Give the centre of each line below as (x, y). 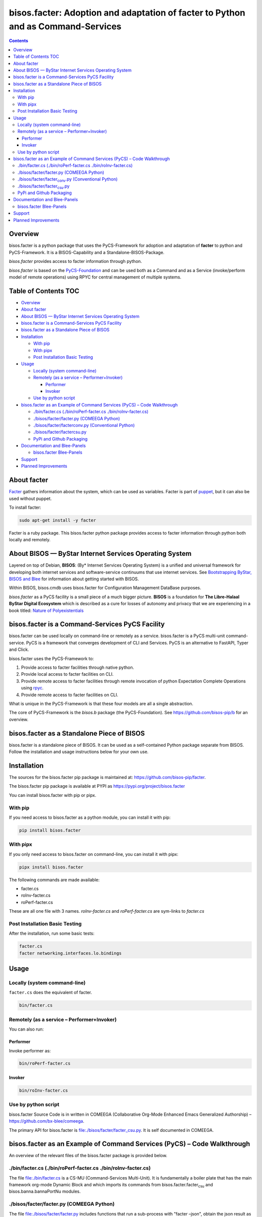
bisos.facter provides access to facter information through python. (75, 261)
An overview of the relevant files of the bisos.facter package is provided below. (88, 1156)
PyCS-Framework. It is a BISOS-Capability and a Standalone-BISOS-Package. (87, 252)
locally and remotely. (30, 540)
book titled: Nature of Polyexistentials (46, 610)
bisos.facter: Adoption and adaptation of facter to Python (127, 13)
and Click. (19, 649)
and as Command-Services (65, 26)
